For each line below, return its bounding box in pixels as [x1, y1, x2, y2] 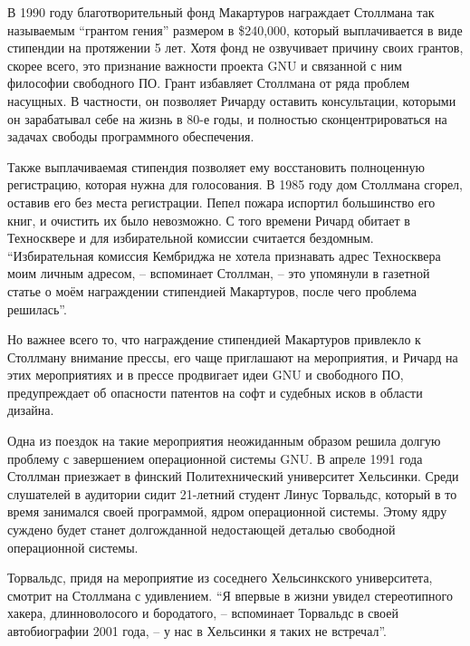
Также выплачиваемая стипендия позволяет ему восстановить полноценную [7, 157, 425, 176]
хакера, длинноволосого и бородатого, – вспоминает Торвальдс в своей [7, 603, 398, 622]
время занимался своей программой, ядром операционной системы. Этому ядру [7, 502, 447, 521]
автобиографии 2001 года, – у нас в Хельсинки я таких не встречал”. [7, 622, 388, 640]
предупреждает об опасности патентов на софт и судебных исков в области [7, 382, 423, 401]
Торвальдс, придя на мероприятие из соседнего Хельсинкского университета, [7, 568, 433, 587]
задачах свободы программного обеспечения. [7, 127, 254, 146]
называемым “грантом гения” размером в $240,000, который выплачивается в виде [7, 20, 463, 39]
